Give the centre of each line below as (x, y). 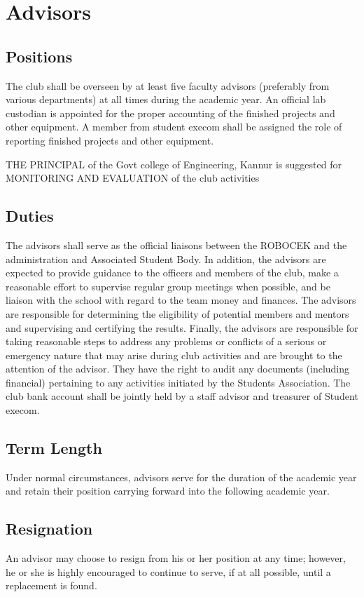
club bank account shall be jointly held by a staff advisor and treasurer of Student (182, 396)
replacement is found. (51, 585)
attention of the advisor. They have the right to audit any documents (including (178, 369)
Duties (30, 216)
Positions (39, 56)
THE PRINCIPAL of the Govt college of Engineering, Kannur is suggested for (174, 164)
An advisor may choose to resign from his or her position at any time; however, (176, 558)
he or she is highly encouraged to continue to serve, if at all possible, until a (168, 571)
